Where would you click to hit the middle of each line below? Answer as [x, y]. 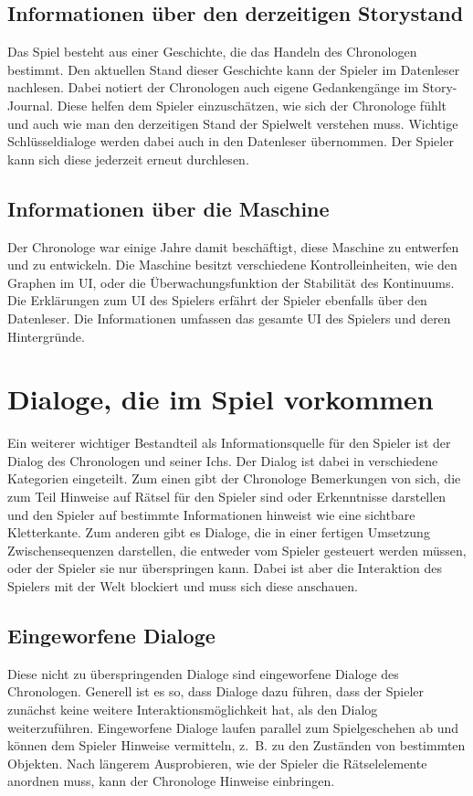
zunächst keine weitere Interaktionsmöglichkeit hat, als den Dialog [193, 709]
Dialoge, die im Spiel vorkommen [221, 399]
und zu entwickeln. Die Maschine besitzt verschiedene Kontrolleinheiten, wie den [232, 265]
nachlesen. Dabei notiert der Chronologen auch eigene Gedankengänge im [213, 87]
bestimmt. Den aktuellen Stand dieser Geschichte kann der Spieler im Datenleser [234, 69]
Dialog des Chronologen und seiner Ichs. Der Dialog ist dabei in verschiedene [223, 460]
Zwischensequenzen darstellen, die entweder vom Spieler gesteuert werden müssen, [237, 550]
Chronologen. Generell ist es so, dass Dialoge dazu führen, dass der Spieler [216, 691]
